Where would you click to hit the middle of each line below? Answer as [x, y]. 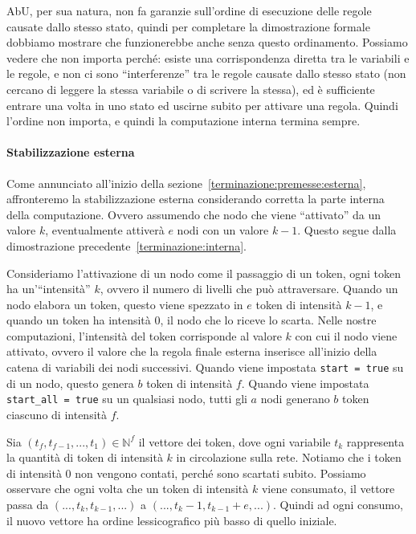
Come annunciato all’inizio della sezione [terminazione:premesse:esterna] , [186, 183]
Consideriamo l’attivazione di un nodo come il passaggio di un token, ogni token [204, 273]
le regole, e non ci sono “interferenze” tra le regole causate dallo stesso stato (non [206, 73]
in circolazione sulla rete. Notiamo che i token [289, 457]
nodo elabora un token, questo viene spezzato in [125, 304]
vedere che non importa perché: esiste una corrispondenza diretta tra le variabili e [208, 57]
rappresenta [375, 441]
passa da [28, 504]
